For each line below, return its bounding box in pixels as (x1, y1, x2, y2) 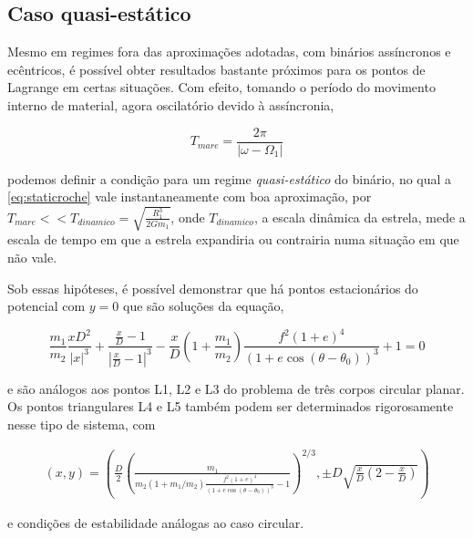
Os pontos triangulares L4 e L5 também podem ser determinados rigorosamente (7, 397, 454, 416)
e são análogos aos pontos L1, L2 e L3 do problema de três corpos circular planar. (7, 378, 465, 398)
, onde (170, 207, 205, 226)
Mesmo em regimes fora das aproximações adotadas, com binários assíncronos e (7, 42, 451, 61)
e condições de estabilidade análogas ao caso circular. (7, 512, 304, 532)
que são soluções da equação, (123, 296, 284, 316)
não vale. (7, 247, 57, 266)
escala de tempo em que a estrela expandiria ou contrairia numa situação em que (7, 230, 459, 249)
